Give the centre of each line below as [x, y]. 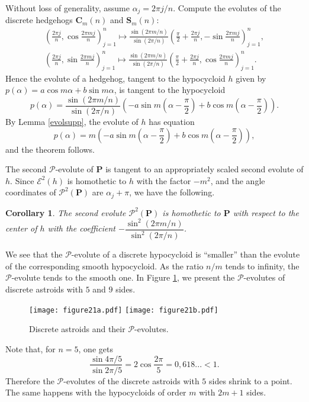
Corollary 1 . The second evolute [66, 212]
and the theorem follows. [50, 149]
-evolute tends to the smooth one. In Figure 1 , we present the [123, 277]
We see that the [34, 254]
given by [251, 78]
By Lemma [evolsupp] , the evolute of [72, 121]
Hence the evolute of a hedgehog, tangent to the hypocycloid [115, 78]
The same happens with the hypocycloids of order [96, 392]
